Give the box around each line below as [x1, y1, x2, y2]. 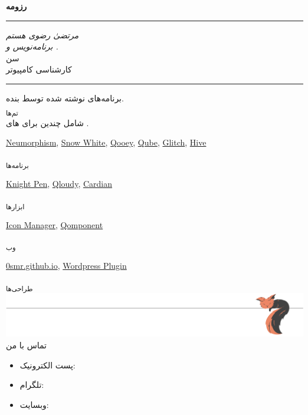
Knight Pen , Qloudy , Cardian [6, 177, 112, 189]
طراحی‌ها [6, 283, 33, 293]
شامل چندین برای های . [6, 116, 89, 129]
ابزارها [6, 201, 25, 211]
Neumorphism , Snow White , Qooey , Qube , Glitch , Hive [6, 136, 207, 149]
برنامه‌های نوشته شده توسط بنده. [6, 91, 124, 104]
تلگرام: [19, 378, 44, 391]
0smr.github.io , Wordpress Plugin [6, 259, 127, 272]
